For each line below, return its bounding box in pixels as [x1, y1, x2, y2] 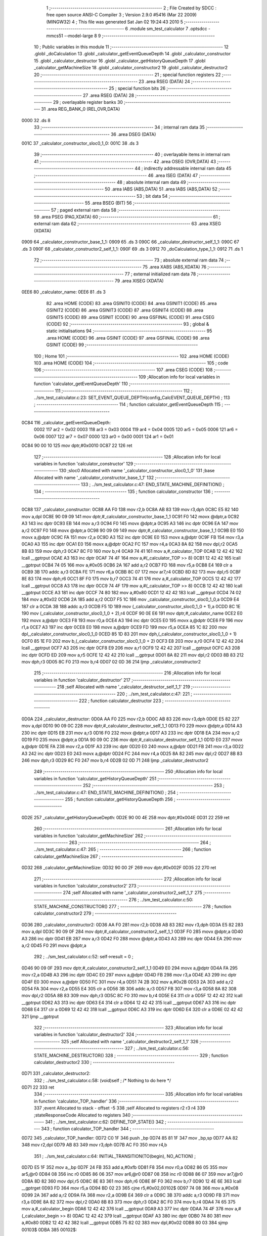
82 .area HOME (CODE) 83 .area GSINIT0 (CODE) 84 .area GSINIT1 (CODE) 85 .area [46, 300, 217, 306]
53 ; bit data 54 [136, 193, 168, 199]
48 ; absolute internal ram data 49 [116, 179, 186, 185]
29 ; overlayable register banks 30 [52, 99, 123, 105]
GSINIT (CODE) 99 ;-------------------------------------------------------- [46, 342, 198, 348]
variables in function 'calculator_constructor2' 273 [34, 883, 136, 888]
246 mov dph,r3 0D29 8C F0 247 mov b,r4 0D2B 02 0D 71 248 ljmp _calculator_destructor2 [21, 757, 209, 763]
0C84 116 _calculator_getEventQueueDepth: [21, 420, 111, 426]
